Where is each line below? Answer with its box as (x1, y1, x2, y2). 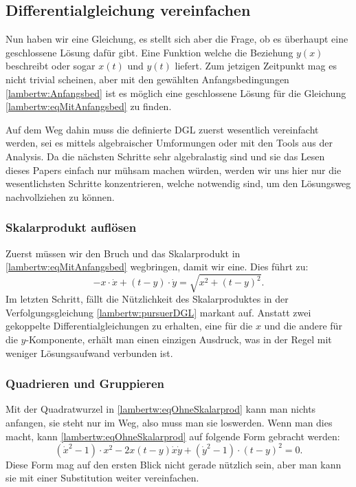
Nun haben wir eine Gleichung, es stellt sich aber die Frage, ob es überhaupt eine (5, 32, 348, 46)
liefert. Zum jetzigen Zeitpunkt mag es (175, 58, 337, 73)
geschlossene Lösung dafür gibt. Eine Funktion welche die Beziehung (5, 45, 293, 59)
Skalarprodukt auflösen (5, 219, 137, 236)
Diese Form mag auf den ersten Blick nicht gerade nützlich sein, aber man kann (5, 457, 342, 471)
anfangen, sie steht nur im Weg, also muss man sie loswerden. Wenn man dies (5, 415, 333, 430)
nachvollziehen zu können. (5, 189, 115, 204)
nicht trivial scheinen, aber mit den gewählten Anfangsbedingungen (5, 72, 289, 86)
